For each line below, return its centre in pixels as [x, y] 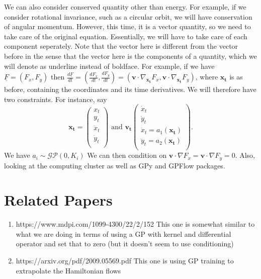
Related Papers [58, 200]
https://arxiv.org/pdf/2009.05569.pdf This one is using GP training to [125, 261]
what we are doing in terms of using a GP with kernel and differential [123, 234]
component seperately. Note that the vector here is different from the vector [121, 46]
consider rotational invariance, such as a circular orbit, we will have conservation [128, 16]
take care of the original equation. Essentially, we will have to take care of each [126, 36]
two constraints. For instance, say [56, 99]
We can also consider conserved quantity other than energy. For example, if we [125, 7]
